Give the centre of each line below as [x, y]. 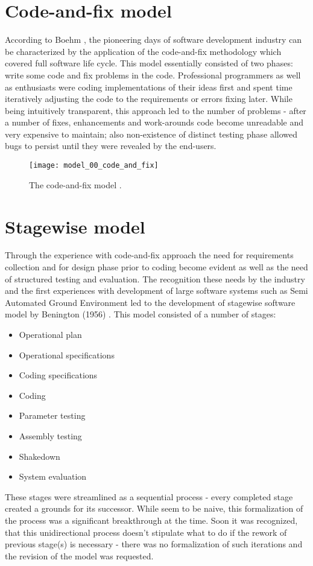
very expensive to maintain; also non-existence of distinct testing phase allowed [151, 134]
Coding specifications [58, 375]
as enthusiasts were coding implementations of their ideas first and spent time [149, 87]
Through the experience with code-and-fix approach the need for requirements [149, 255]
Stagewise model [75, 226]
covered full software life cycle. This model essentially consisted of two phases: [149, 63]
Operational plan [50, 334]
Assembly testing [50, 435]
